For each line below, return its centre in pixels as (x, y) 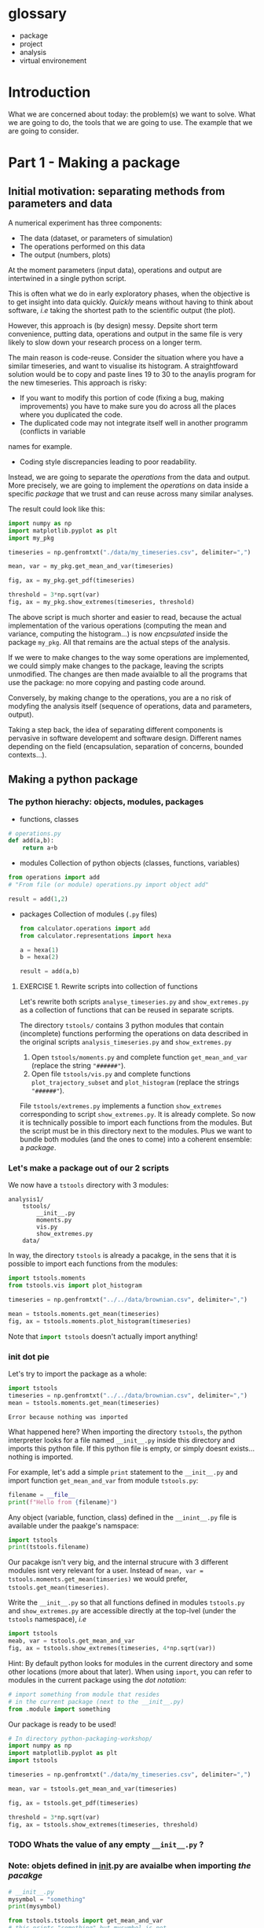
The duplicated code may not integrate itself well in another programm (134, 422)
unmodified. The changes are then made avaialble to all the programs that (128, 674)
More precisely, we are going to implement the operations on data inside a (128, 485)
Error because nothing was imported (68, 1417)
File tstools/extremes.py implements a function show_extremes (121, 1106)
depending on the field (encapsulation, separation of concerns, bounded (126, 746)
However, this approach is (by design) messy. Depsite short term (113, 325)
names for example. (40, 446)
